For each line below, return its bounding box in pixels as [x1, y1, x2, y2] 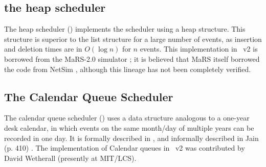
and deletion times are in [4, 43, 82, 54]
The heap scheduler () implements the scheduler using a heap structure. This [4, 23, 246, 34]
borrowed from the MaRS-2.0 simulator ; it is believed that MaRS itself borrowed [4, 53, 260, 64]
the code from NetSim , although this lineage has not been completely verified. [4, 63, 251, 74]
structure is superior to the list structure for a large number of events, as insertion [4, 33, 262, 44]
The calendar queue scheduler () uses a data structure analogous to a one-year [4, 112, 250, 123]
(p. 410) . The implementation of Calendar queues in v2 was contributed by [4, 142, 245, 153]
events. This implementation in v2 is [140, 43, 258, 54]
